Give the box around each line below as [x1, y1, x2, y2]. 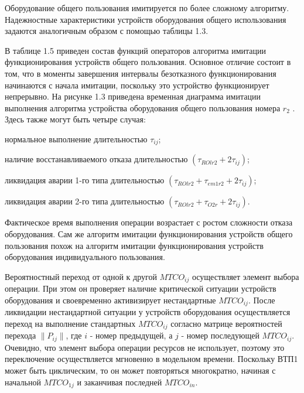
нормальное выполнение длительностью [5, 132, 148, 145]
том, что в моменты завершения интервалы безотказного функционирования [5, 67, 276, 79]
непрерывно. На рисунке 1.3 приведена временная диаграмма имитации [5, 90, 261, 102]
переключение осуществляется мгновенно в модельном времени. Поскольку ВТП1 [5, 353, 298, 365]
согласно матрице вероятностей [170, 317, 282, 329]
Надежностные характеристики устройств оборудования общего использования [5, 13, 286, 25]
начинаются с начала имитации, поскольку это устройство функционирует [5, 78, 269, 91]
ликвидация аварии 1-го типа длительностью [5, 174, 165, 186]
